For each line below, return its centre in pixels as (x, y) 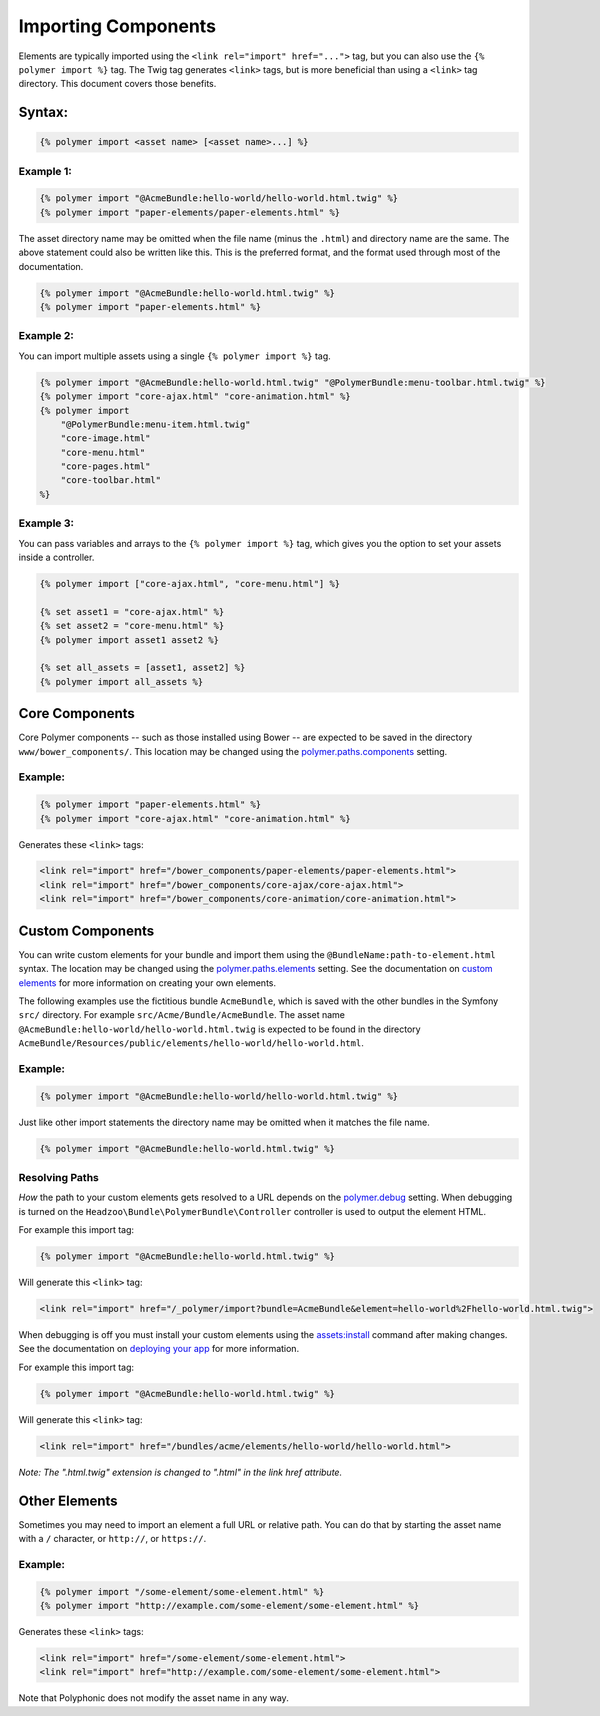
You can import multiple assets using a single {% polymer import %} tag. (175, 356)
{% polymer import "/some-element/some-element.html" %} (182, 1591)
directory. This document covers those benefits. (117, 84)
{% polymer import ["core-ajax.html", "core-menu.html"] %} (190, 583)
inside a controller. (56, 557)
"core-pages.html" (105, 466)
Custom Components (86, 930)
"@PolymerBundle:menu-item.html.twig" (155, 424)
